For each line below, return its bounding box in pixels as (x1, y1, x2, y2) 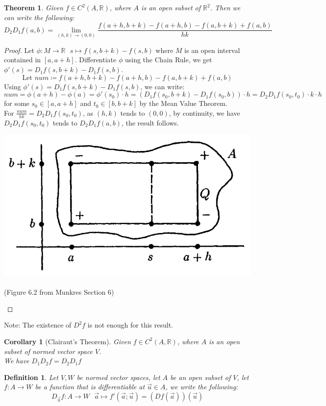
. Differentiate (75, 54, 117, 65)
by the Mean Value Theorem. (139, 98, 227, 108)
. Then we (210, 2, 241, 12)
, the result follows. (121, 117, 179, 127)
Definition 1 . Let (4, 372, 58, 382)
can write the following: (4, 12, 75, 22)
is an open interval (184, 45, 240, 55)
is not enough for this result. (87, 320, 173, 330)
